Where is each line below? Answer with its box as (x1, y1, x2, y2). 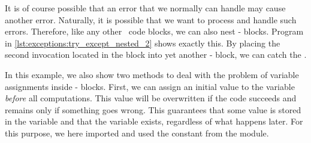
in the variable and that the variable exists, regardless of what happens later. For (5, 115, 303, 128)
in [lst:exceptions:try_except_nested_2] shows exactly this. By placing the (5, 36, 280, 49)
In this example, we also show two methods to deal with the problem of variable (5, 68, 299, 80)
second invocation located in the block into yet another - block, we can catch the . (5, 48, 307, 61)
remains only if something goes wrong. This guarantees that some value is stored (5, 103, 301, 116)
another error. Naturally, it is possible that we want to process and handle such (5, 13, 297, 26)
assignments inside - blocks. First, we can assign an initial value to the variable (5, 80, 295, 92)
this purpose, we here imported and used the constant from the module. (5, 126, 269, 139)
